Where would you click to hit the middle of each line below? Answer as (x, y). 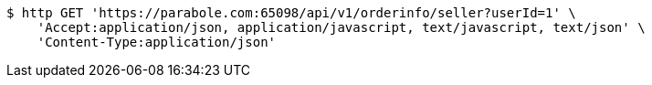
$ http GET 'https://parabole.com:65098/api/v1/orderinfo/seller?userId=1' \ (291, 13)
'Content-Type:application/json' (157, 42)
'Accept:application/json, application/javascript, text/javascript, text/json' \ (341, 27)
